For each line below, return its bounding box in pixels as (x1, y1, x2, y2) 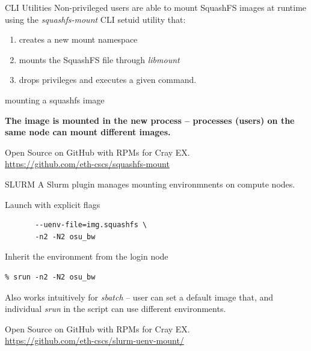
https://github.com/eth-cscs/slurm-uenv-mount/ (5, 334, 184, 347)
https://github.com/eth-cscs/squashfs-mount (5, 157, 170, 170)
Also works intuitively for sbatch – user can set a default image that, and (5, 290, 273, 303)
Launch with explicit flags (5, 198, 100, 210)
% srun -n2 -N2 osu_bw (5, 272, 96, 281)
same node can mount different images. (5, 126, 171, 138)
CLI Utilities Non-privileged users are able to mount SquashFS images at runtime (5, 1, 307, 13)
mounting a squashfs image (5, 93, 105, 106)
